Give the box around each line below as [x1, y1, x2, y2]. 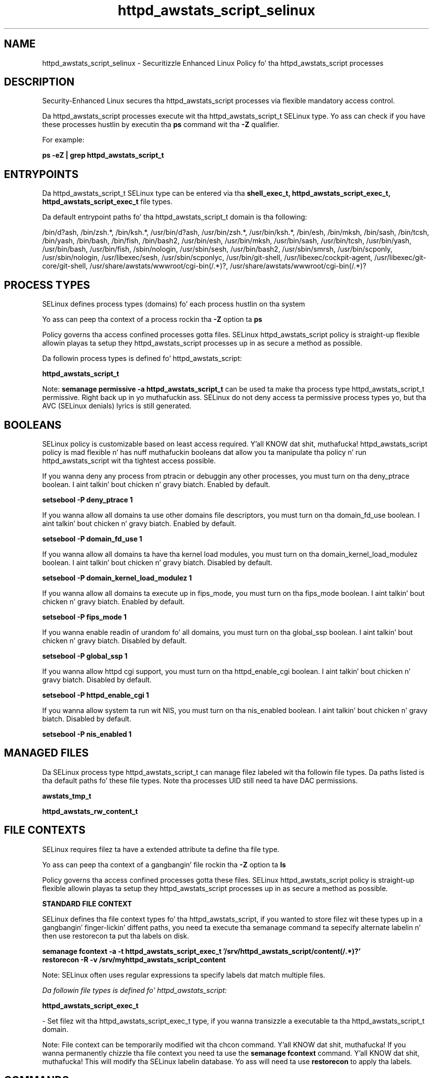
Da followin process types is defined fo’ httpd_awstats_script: [42, 354, 242, 363]
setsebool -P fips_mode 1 [42, 612, 127, 621]
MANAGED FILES [4, 747, 89, 760]
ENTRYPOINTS [4, 168, 79, 180]
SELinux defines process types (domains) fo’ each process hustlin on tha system [42, 300, 305, 309]
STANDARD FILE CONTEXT [42, 899, 132, 908]
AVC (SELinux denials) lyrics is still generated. [42, 402, 192, 410]
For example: [42, 135, 85, 144]
